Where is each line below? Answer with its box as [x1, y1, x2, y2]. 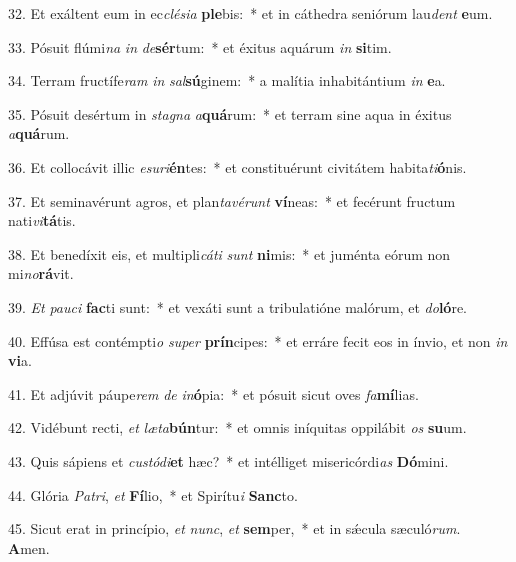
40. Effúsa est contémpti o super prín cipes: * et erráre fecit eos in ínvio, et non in [8, 330, 508, 351]
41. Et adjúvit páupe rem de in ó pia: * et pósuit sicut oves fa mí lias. [8, 383, 419, 404]
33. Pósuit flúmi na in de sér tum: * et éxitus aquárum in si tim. [8, 36, 392, 57]
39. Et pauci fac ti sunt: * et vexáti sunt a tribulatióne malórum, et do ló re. [8, 296, 468, 317]
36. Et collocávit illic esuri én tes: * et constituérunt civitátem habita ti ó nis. [8, 156, 467, 177]
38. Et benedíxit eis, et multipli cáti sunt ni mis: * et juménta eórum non [8, 243, 451, 264]
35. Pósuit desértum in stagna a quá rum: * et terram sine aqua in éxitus [8, 103, 452, 124]
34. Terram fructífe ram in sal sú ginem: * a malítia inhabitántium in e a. [8, 70, 446, 91]
